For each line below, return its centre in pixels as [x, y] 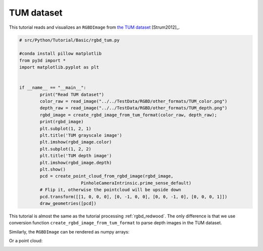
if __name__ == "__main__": [53, 88]
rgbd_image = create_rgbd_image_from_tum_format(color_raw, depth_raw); [128, 115]
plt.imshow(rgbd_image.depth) [76, 162]
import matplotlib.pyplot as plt [59, 67]
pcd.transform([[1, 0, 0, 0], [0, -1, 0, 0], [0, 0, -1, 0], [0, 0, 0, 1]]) [133, 197]
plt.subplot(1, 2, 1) [66, 128]
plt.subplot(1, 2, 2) [66, 149]
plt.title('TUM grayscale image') [81, 135]
